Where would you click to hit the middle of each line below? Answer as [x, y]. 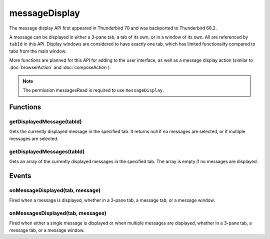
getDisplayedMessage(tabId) [45, 121]
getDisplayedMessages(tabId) [47, 151]
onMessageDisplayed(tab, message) [55, 190]
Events [20, 176]
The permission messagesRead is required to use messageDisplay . [93, 90]
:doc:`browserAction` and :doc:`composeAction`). [60, 67]
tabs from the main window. [38, 51]
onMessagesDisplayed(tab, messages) [58, 213]
